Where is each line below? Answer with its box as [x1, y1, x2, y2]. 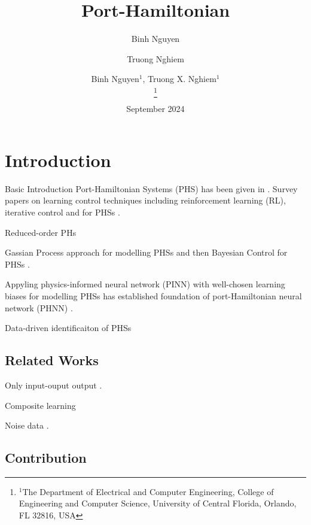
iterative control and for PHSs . [5, 205, 120, 218]
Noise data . [5, 419, 49, 432]
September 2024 [126, 102, 185, 115]
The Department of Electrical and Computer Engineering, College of [22, 485, 274, 497]
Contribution [5, 448, 87, 467]
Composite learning [5, 399, 76, 411]
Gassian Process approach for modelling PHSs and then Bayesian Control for [5, 246, 288, 259]
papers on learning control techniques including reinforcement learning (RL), [5, 194, 286, 207]
